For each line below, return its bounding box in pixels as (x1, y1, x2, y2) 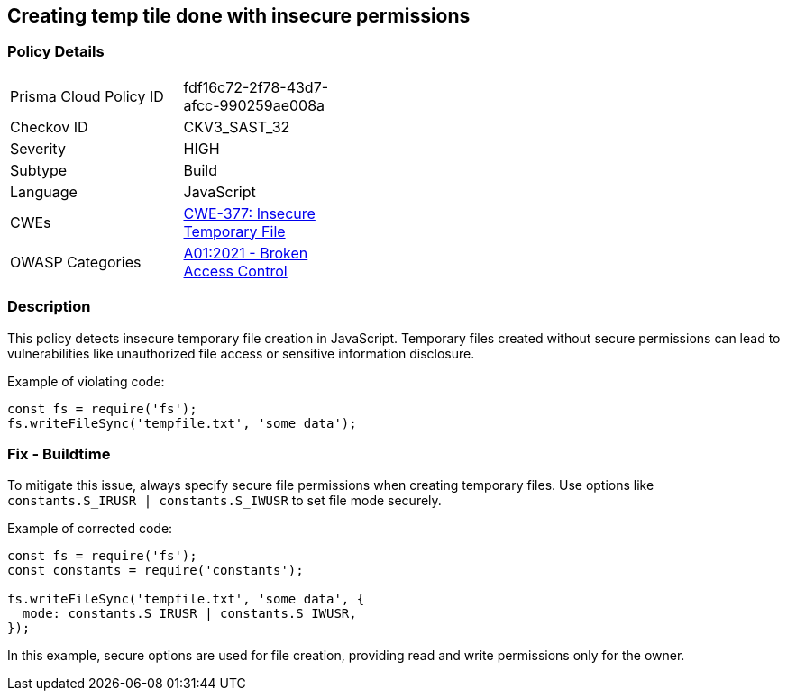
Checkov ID (10, 117, 88, 136)
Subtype (10, 160, 68, 179)
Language (10, 182, 78, 201)
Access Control (183, 261, 288, 280)
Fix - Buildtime (7, 444, 111, 463)
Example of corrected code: (7, 521, 173, 537)
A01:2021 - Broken (183, 243, 308, 262)
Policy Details (7, 42, 105, 61)
